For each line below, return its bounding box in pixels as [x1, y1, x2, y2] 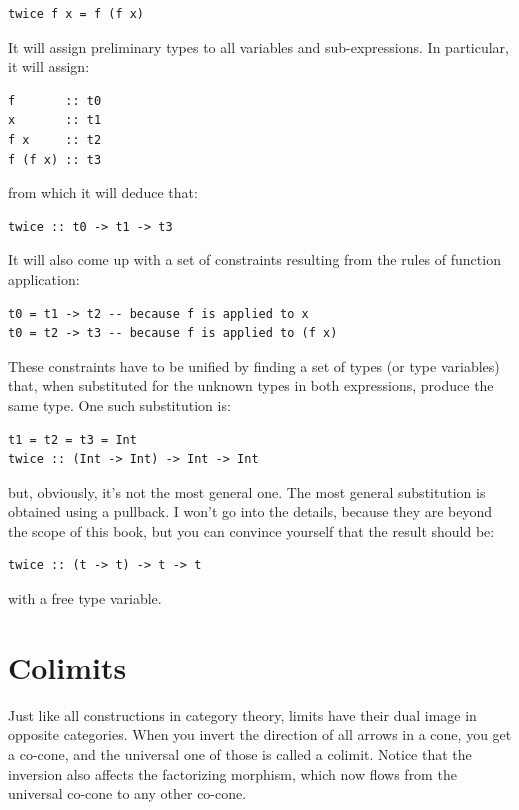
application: [8, 268, 80, 289]
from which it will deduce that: [8, 182, 198, 203]
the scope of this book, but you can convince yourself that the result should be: [8, 520, 495, 541]
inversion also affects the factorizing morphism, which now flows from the [8, 763, 457, 784]
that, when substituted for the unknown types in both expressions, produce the [8, 375, 494, 396]
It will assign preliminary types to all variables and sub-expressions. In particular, [8, 36, 509, 57]
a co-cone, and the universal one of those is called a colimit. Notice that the [8, 743, 472, 764]
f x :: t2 [8, 132, 102, 147]
